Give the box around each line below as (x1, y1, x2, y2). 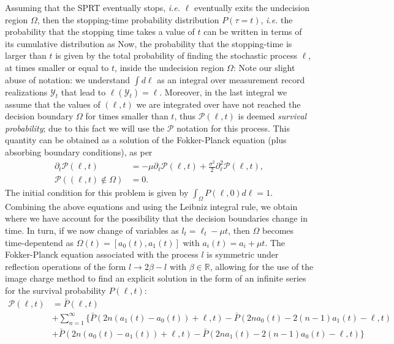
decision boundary (5, 110, 74, 122)
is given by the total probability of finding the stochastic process (55, 49, 297, 62)
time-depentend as (5, 236, 74, 249)
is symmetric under (206, 248, 279, 261)
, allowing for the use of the (210, 260, 314, 272)
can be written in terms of (203, 25, 302, 38)
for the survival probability (5, 283, 106, 296)
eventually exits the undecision (194, 1, 309, 13)
